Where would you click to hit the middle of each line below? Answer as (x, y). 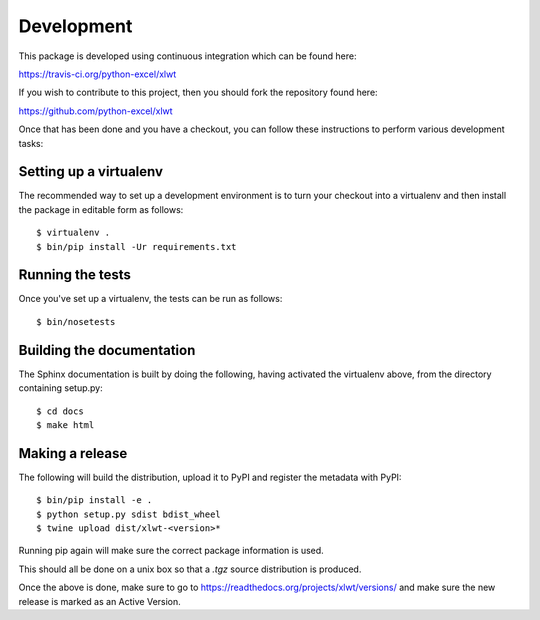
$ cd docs (60, 411)
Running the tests (75, 275)
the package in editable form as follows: (101, 209)
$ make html (65, 424)
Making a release (73, 453)
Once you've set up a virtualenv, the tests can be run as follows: (150, 299)
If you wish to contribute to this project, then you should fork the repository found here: (198, 92)
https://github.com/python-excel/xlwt (96, 111)
